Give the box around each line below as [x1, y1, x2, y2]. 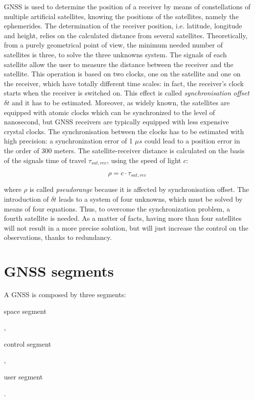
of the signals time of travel [4, 155, 86, 165]
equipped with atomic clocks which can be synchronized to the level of [4, 107, 215, 117]
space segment [4, 306, 46, 316]
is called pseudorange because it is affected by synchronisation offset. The [29, 184, 249, 194]
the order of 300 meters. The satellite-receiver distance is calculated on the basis [4, 145, 245, 155]
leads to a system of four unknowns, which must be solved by [59, 194, 243, 204]
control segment [4, 338, 51, 349]
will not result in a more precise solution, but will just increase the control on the [4, 222, 249, 233]
